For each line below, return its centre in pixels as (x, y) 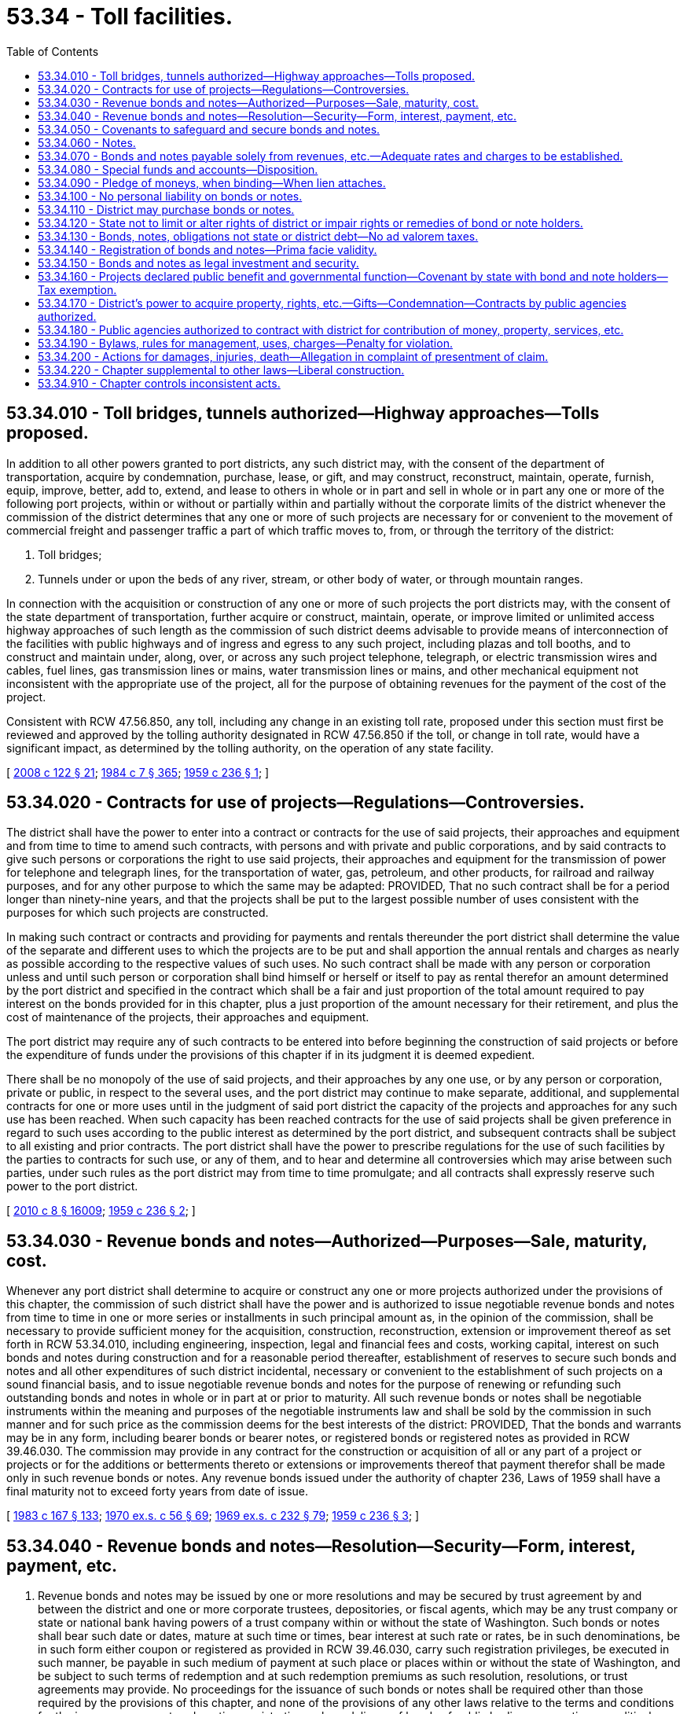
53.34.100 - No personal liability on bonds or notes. (170, 196)
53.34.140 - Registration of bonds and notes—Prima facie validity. (208, 249)
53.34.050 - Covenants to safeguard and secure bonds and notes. (209, 129)
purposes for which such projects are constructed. (138, 913)
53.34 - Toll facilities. (120, 17)
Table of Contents (53, 51)
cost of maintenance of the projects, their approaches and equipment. (188, 1017)
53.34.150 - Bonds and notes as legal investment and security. (198, 263)
